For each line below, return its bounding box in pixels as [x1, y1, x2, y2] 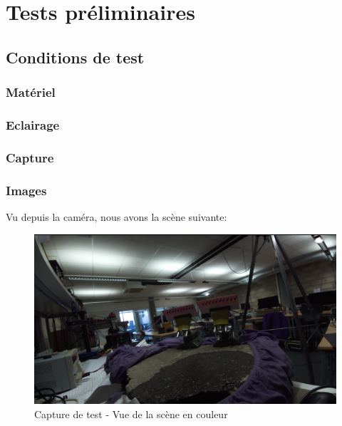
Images [6, 181, 47, 199]
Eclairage [6, 115, 60, 133]
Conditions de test [6, 46, 145, 68]
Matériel [6, 83, 56, 101]
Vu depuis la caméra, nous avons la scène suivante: [6, 209, 227, 224]
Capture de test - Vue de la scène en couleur [34, 406, 228, 421]
